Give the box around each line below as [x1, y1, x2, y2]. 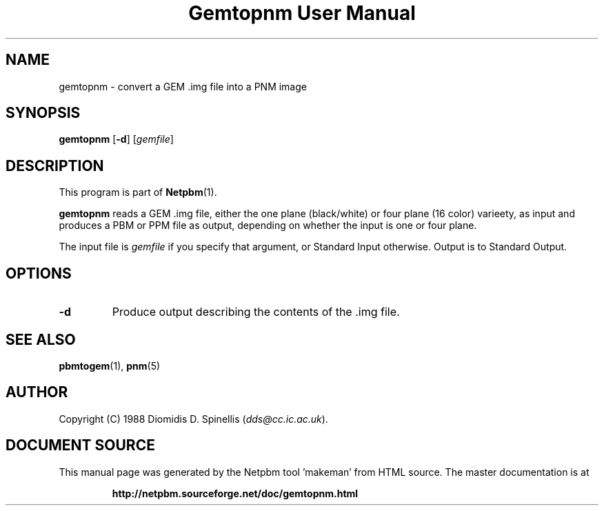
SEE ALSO [6, 330, 76, 348]
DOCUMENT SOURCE [6, 437, 155, 454]
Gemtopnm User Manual [188, 1, 416, 25]
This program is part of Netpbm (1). [59, 186, 217, 199]
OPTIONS [6, 264, 72, 282]
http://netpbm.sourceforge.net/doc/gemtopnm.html [112, 487, 359, 499]
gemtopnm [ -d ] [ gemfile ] [59, 133, 174, 146]
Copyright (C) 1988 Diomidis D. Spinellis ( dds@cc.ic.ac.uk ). [59, 412, 328, 425]
